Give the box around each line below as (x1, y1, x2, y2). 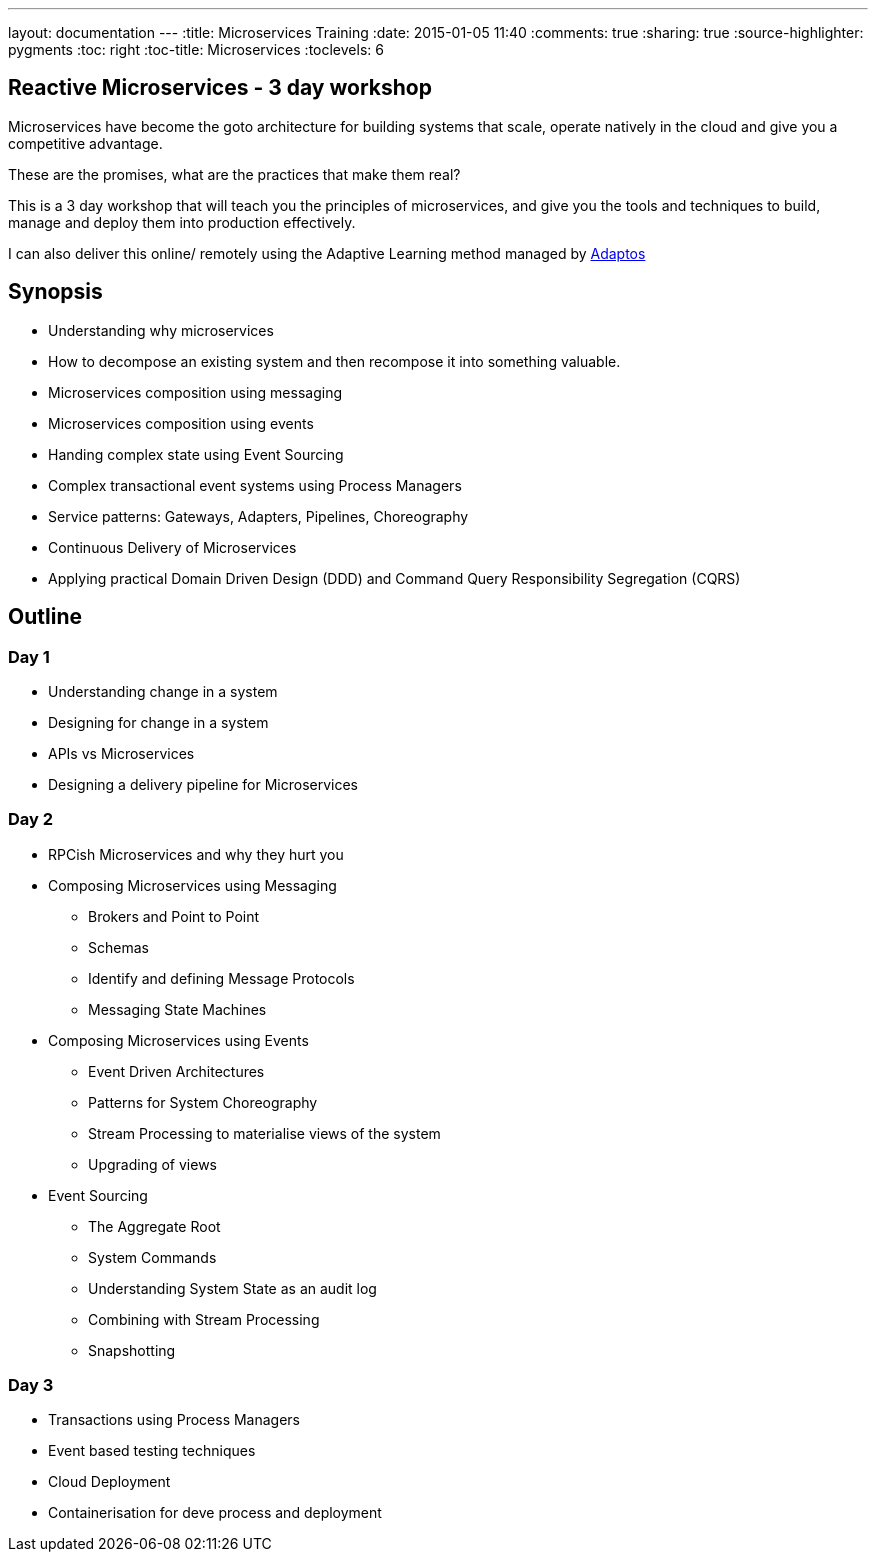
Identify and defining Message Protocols (88, 969, 355, 987)
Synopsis (8, 279, 103, 305)
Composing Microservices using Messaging (48, 876, 337, 894)
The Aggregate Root (88, 1217, 221, 1235)
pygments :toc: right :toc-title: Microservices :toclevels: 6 (8, 41, 384, 58)
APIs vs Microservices (48, 744, 195, 762)
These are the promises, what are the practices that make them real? (8, 165, 461, 183)
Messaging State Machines (88, 1000, 267, 1018)
